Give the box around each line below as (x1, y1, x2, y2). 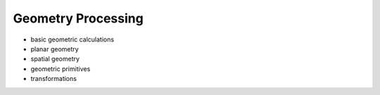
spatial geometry (30, 55, 80, 63)
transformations (30, 75, 77, 83)
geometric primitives (30, 64, 91, 73)
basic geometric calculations (30, 35, 115, 44)
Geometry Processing (13, 11, 144, 26)
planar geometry (30, 44, 79, 53)
